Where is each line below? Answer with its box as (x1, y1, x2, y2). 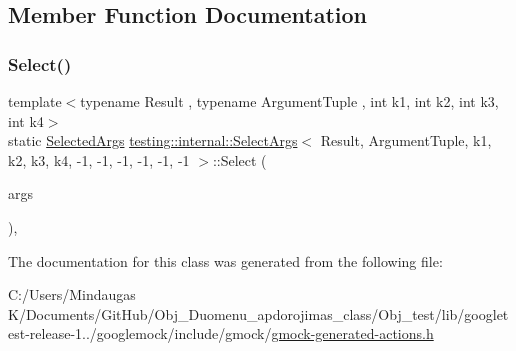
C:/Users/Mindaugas (8, 284, 136, 305)
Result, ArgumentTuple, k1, (320, 130, 492, 151)
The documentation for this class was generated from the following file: (8, 250, 443, 271)
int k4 (8, 110, 44, 131)
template (8, 91, 62, 111)
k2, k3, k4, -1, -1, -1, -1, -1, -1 (8, 149, 190, 170)
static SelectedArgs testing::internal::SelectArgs (8, 130, 298, 151)
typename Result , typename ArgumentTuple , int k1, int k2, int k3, (80, 91, 499, 111)
